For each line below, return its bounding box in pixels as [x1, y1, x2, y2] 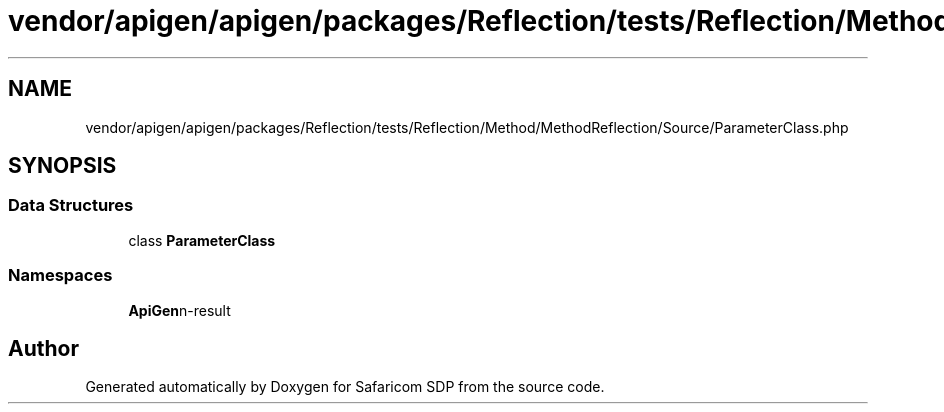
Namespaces [8, 265, 113, 286]
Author [8, 335, 79, 361]
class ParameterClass [128, 231, 276, 249]
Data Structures [8, 195, 134, 216]
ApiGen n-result [128, 301, 231, 319]
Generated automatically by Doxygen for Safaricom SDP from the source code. [85, 378, 605, 396]
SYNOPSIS [8, 153, 117, 179]
